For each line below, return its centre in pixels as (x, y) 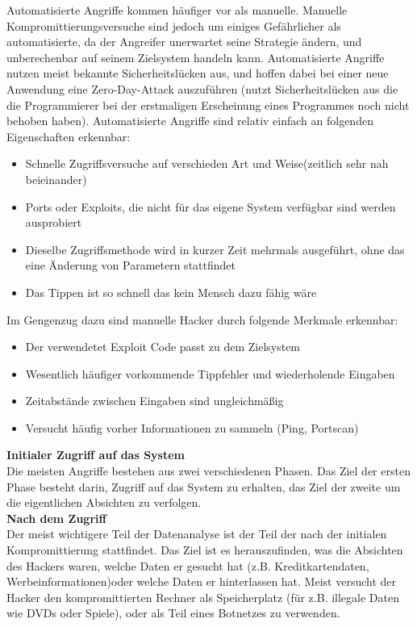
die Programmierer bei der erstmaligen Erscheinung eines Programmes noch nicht (208, 104)
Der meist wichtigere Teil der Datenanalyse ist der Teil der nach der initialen (197, 534)
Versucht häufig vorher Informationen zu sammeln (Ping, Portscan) (192, 427)
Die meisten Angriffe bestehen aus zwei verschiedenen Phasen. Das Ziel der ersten (208, 471)
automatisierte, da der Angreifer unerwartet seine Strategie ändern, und (184, 42)
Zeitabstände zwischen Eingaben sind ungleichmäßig (154, 401)
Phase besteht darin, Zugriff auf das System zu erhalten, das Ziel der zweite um (204, 486)
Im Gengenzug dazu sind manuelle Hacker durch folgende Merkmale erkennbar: (202, 319)
